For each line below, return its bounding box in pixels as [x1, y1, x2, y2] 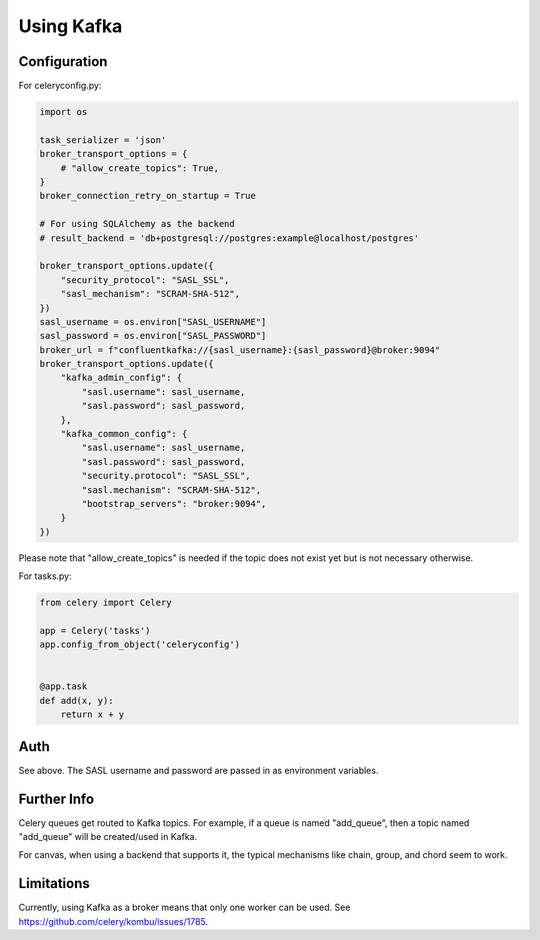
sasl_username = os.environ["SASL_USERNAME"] [39, 316, 267, 327]
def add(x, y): [39, 695, 114, 706]
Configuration [18, 53, 108, 70]
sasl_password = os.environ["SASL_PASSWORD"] [39, 330, 267, 342]
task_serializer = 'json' [39, 134, 167, 145]
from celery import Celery [39, 597, 172, 609]
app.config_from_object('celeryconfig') [39, 639, 240, 650]
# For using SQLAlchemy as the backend [39, 218, 235, 230]
